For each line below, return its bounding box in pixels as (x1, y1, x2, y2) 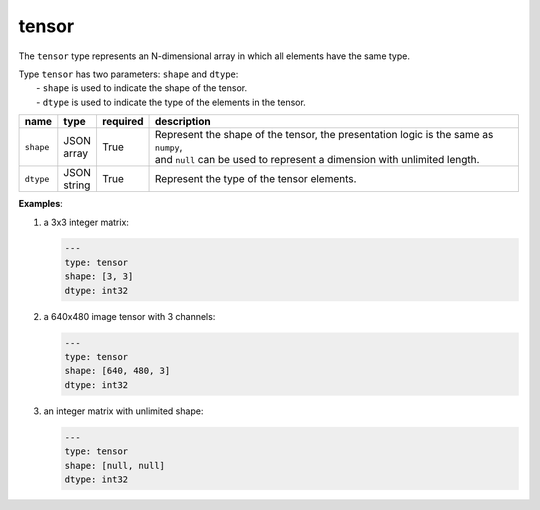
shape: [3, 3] (64, 271, 134, 282)
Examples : (18, 198, 64, 210)
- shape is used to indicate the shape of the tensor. (36, 82, 248, 94)
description (155, 115, 211, 129)
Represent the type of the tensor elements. (155, 172, 357, 186)
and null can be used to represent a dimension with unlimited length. (155, 153, 480, 167)
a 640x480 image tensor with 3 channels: (43, 310, 216, 322)
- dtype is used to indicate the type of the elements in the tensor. (36, 96, 307, 108)
